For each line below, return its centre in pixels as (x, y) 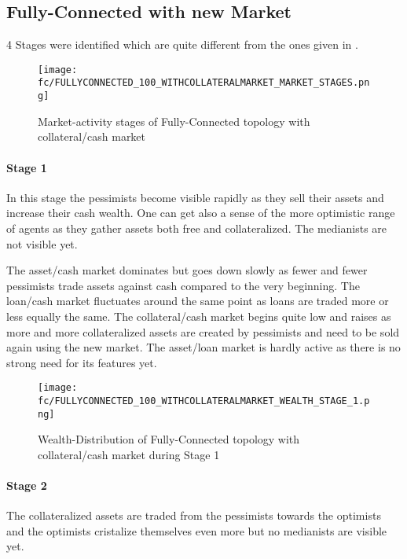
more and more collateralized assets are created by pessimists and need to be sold (203, 331)
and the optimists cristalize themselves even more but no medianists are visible (197, 530)
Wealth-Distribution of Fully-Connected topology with (169, 439)
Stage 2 (27, 485)
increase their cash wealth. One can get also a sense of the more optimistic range (201, 213)
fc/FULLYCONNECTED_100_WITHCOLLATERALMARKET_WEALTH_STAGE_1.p (204, 401)
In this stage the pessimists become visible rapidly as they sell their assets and (195, 197)
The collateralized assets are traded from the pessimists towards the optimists (194, 515)
